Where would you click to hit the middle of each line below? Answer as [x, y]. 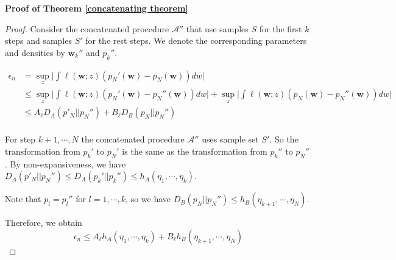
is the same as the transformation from [195, 151]
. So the [284, 139]
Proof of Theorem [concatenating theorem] [97, 8]
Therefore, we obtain [44, 223]
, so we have [148, 199]
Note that [23, 199]
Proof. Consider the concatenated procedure [87, 28]
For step [20, 139]
